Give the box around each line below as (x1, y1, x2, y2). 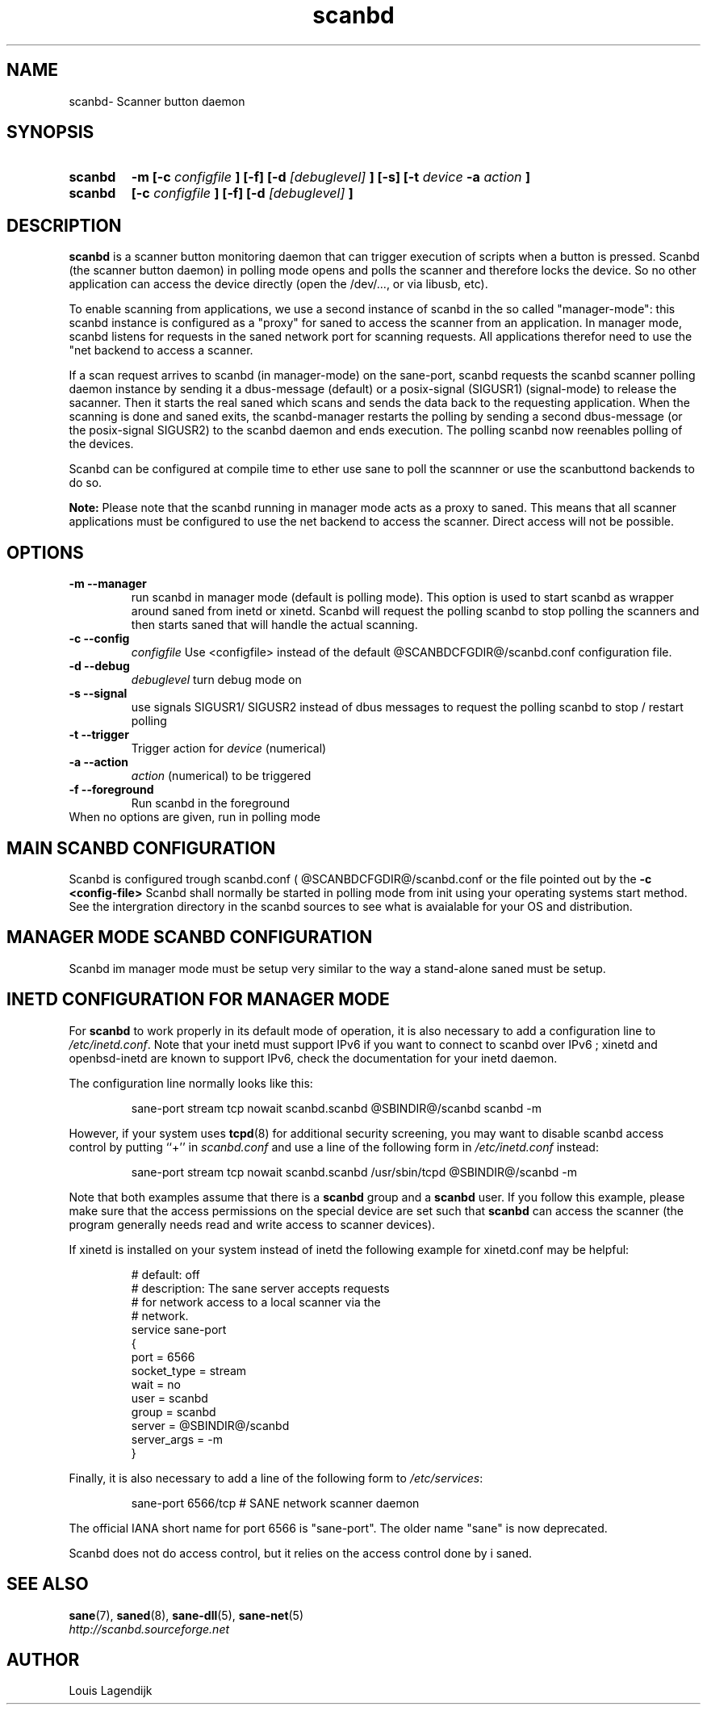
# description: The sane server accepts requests (131, 1281, 390, 1295)
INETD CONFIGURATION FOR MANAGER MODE (6, 989, 390, 1010)
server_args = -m (131, 1432, 223, 1446)
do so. (69, 476, 102, 490)
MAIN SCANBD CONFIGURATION (6, 837, 276, 858)
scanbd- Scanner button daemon (69, 94, 245, 108)
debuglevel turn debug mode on (131, 673, 302, 687)
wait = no (131, 1377, 181, 1391)
